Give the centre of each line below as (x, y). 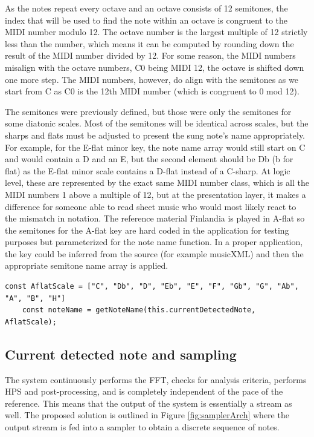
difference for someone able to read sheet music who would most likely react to (151, 206)
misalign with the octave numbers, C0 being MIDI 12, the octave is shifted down (155, 67)
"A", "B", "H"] (35, 298)
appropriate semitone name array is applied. (87, 265)
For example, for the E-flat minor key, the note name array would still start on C (155, 147)
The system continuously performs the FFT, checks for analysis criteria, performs (156, 379)
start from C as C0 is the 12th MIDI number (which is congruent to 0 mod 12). (152, 91)
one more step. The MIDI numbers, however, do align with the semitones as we (152, 79)
